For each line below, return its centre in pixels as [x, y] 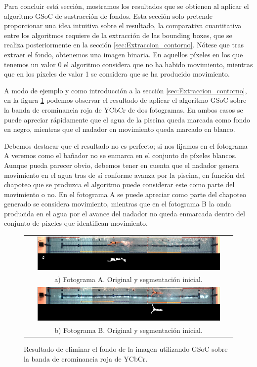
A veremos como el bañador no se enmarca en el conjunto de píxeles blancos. [120, 155]
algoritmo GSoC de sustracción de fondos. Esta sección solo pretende [108, 16]
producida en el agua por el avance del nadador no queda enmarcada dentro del [125, 213]
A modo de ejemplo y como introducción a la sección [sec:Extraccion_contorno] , [126, 90]
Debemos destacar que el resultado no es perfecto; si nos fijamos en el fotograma [126, 145]
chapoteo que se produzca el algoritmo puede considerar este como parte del [119, 184]
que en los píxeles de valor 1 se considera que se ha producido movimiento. [117, 74]
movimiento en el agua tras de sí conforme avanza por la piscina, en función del [125, 175]
